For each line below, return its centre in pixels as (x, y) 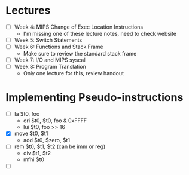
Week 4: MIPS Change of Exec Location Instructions (79, 27)
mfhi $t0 (34, 159)
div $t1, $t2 (37, 153)
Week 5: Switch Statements (48, 40)
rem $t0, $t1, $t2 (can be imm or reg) (60, 146)
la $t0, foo (27, 114)
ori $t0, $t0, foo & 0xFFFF (55, 121)
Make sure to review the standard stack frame (80, 54)
